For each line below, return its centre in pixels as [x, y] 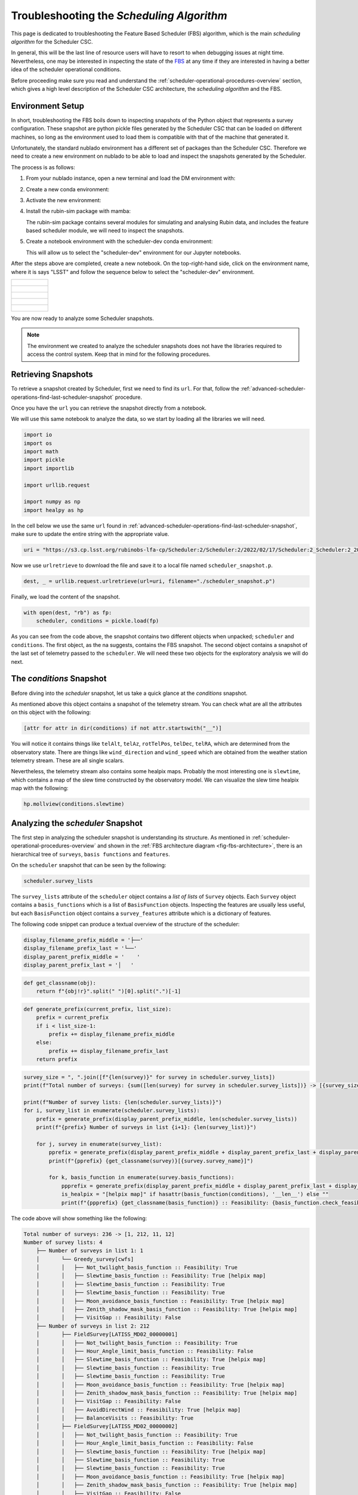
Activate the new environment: [64, 200]
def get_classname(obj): [60, 983]
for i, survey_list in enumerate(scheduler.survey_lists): [112, 1110]
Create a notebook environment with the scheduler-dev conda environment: [119, 242]
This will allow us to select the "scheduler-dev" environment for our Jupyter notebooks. [134, 252]
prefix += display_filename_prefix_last [109, 1051]
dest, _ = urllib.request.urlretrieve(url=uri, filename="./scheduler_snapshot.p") [149, 581]
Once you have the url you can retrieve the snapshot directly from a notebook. [109, 408]
